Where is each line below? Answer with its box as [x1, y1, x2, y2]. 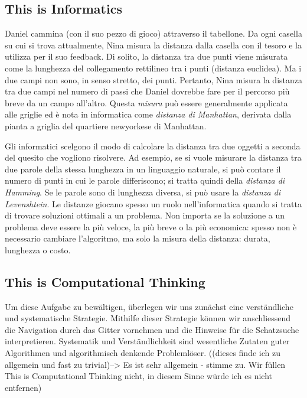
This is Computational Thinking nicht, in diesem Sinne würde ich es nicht [5, 370, 273, 382]
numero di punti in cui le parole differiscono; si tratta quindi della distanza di [5, 174, 285, 187]
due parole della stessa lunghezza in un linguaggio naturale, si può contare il [5, 162, 281, 175]
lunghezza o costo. [5, 243, 71, 256]
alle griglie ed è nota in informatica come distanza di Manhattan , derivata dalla [5, 108, 292, 120]
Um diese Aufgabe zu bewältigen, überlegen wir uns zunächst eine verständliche [5, 300, 293, 312]
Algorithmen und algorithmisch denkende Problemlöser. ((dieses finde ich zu [5, 347, 280, 359]
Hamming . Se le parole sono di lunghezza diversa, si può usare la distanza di [5, 185, 281, 198]
